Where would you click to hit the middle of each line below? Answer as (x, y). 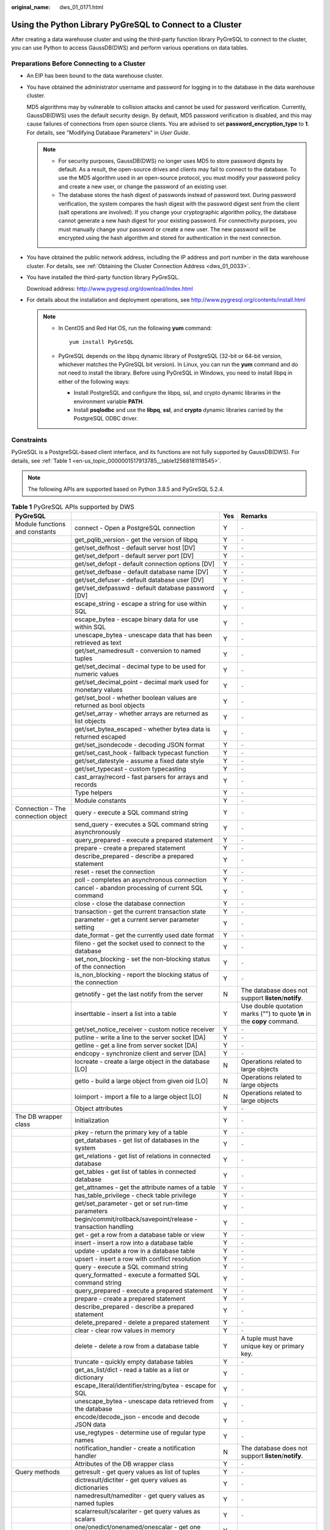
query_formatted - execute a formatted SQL (137, 1275)
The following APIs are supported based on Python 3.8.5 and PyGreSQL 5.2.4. (126, 489)
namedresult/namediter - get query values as (139, 1496)
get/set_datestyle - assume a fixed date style (139, 761)
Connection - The (41, 809)
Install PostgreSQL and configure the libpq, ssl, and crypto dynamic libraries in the (177, 393)
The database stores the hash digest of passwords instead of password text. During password (177, 195)
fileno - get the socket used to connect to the (139, 944)
